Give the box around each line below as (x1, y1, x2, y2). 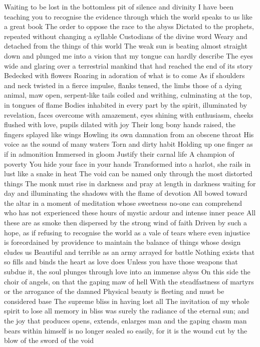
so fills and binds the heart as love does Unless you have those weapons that (4, 256, 238, 267)
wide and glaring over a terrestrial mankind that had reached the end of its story (4, 60, 253, 71)
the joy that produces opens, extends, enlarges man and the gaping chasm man (4, 315, 247, 325)
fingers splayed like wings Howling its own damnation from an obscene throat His (4, 129, 254, 139)
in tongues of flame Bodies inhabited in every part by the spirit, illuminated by (4, 99, 247, 110)
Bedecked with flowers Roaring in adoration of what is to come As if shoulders (4, 70, 245, 81)
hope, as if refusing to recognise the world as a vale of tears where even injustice (4, 227, 250, 237)
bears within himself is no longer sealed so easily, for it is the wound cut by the (4, 325, 247, 335)
